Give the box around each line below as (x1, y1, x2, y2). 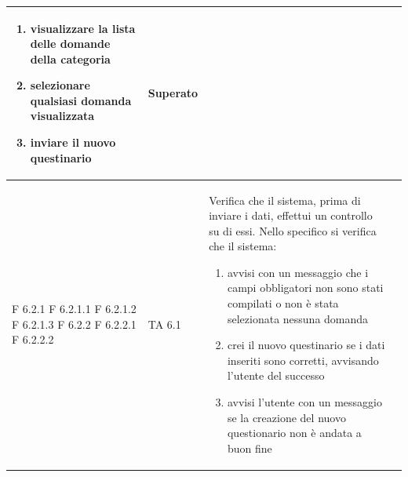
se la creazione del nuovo (227, 409, 346, 425)
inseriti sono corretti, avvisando (227, 351, 379, 368)
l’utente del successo (227, 367, 325, 384)
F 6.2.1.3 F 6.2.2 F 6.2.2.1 (12, 315, 137, 332)
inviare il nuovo (30, 134, 116, 151)
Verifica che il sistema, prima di (209, 191, 361, 208)
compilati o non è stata (227, 295, 339, 311)
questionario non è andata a (227, 424, 362, 441)
